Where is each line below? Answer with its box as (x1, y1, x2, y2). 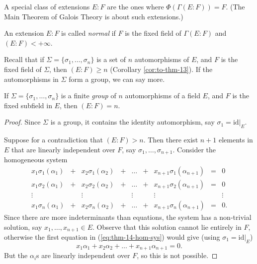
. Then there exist (143, 134, 198, 145)
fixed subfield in (4, 100, 52, 110)
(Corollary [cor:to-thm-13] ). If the (110, 64, 213, 74)
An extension (4, 28, 44, 38)
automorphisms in (4, 73, 59, 84)
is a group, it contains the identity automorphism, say (50, 117, 215, 127)
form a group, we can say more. (69, 73, 165, 84)
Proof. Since (4, 117, 41, 127)
